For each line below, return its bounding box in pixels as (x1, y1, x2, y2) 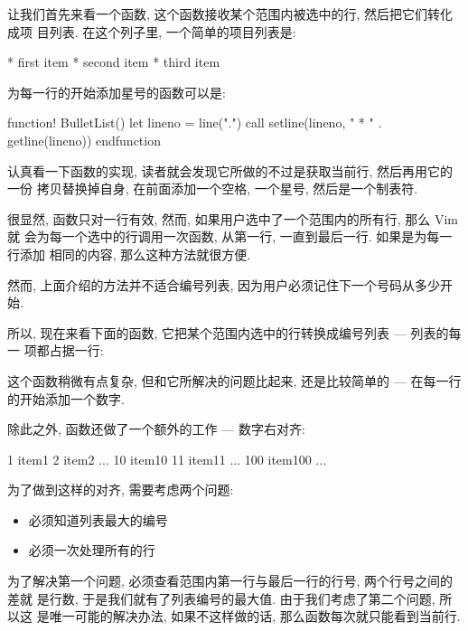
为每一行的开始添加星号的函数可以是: (7, 82, 226, 101)
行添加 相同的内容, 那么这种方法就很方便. (7, 244, 251, 263)
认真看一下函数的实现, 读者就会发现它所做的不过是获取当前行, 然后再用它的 (7, 161, 454, 180)
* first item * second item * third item (7, 52, 220, 71)
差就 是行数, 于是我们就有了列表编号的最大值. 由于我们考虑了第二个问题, (7, 589, 435, 607)
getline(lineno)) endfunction (7, 130, 161, 149)
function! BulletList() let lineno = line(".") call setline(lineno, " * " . (7, 113, 382, 132)
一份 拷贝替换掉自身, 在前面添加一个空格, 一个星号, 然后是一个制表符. (7, 179, 418, 198)
